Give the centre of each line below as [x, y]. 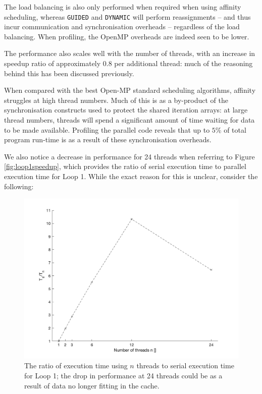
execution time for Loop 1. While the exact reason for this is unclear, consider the [131, 176]
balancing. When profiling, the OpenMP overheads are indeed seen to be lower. [127, 36]
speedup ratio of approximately [53, 63]
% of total [231, 129]
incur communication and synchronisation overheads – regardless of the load [122, 26]
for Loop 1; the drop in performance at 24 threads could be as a [123, 375]
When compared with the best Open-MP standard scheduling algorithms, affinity [130, 90]
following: [19, 186]
